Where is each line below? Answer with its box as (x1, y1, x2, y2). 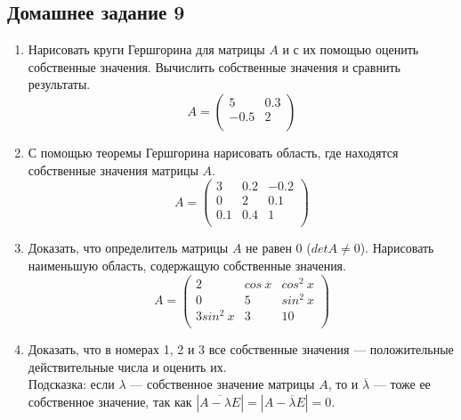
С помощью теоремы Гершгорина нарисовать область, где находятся (28, 142, 399, 161)
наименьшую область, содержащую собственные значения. (28, 255, 346, 274)
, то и (328, 375, 359, 393)
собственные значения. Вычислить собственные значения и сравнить (28, 57, 400, 76)
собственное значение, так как (28, 392, 192, 410)
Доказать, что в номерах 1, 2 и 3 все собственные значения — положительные (28, 339, 454, 358)
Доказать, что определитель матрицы (28, 238, 229, 257)
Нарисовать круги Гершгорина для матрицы (28, 40, 265, 59)
